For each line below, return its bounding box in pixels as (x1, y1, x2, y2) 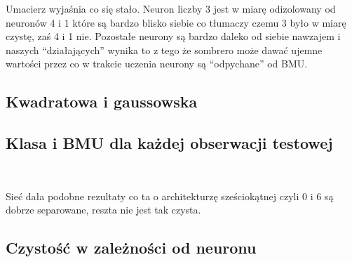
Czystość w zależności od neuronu (6, 237, 257, 258)
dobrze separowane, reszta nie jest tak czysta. (6, 202, 201, 217)
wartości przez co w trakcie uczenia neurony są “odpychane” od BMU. (6, 56, 308, 71)
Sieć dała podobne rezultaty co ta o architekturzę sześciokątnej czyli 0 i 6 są (6, 188, 334, 203)
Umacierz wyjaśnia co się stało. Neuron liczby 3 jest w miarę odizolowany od (6, 1, 336, 15)
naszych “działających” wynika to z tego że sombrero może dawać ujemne (6, 42, 323, 57)
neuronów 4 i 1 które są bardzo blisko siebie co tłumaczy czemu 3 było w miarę (6, 15, 346, 30)
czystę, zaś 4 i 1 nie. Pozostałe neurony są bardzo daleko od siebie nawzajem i (6, 29, 341, 44)
